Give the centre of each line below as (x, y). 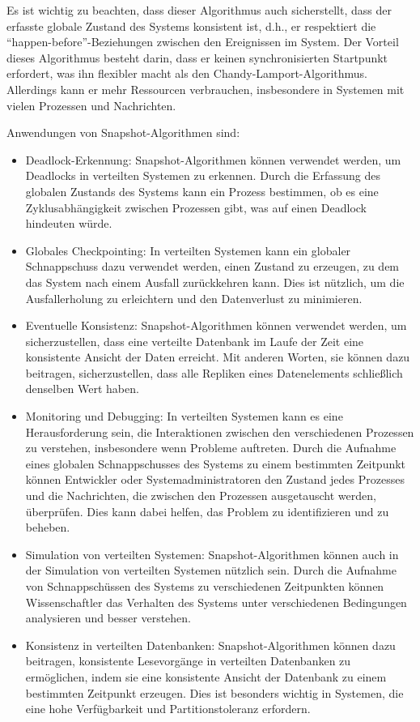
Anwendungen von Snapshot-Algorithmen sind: (123, 132)
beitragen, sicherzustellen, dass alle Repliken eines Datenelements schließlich (214, 372)
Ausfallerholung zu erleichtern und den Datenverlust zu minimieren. (194, 298)
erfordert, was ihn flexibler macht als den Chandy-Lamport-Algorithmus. (187, 73)
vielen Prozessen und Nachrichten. (91, 105)
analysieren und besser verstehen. (108, 618)
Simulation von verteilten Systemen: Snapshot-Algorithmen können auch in (212, 554)
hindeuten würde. (69, 223)
